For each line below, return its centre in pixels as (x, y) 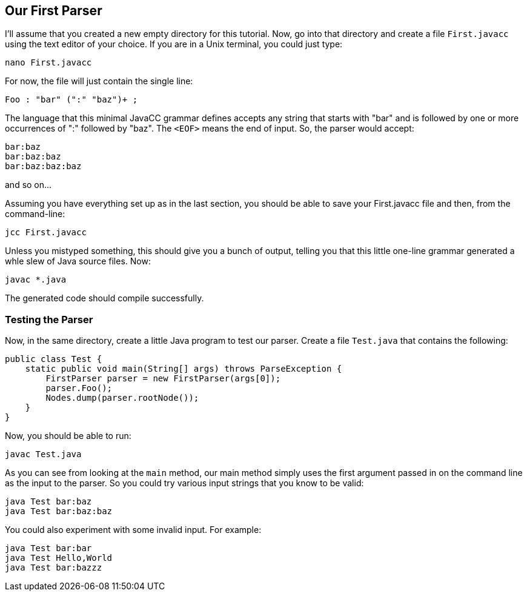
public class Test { (54, 359)
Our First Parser (54, 11)
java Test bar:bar (48, 548)
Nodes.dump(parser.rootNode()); (122, 398)
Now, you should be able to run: (68, 436)
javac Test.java (43, 454)
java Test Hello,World (59, 558)
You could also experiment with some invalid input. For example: (133, 530)
